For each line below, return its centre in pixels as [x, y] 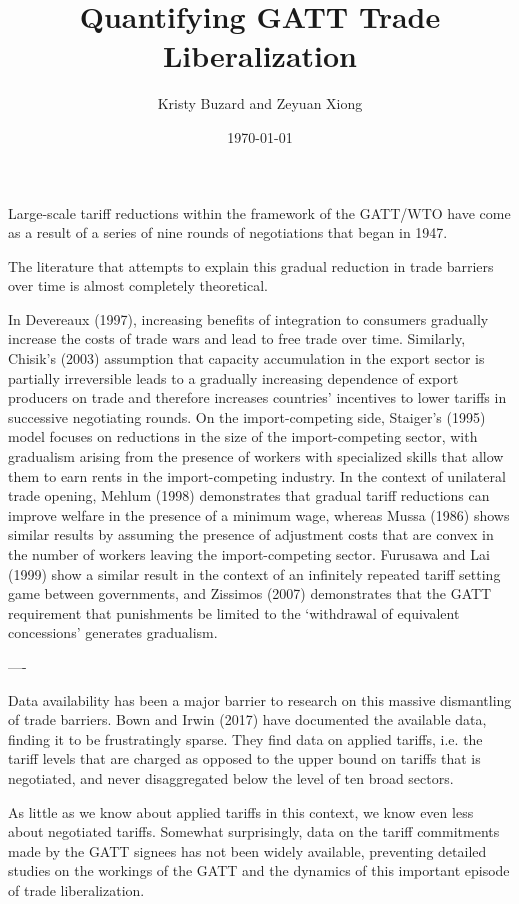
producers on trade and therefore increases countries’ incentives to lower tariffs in [257, 397]
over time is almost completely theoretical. [138, 285]
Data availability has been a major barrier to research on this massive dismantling [260, 699]
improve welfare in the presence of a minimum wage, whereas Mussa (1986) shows [259, 514]
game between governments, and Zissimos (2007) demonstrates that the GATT [250, 593]
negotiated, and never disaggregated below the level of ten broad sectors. [231, 777]
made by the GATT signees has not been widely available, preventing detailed [247, 850]
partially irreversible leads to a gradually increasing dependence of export [233, 377]
